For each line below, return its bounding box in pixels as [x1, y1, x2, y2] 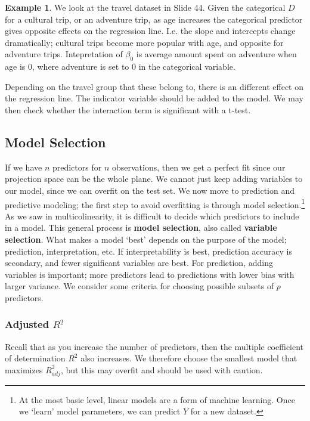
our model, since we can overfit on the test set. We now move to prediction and [5, 184, 295, 196]
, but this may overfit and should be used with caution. [60, 363, 263, 376]
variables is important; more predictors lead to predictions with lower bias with [5, 268, 294, 280]
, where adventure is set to [32, 60, 129, 73]
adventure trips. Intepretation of [5, 48, 123, 60]
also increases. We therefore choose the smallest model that [80, 352, 297, 364]
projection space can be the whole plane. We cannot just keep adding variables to [5, 172, 303, 185]
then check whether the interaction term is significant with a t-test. [5, 103, 251, 116]
